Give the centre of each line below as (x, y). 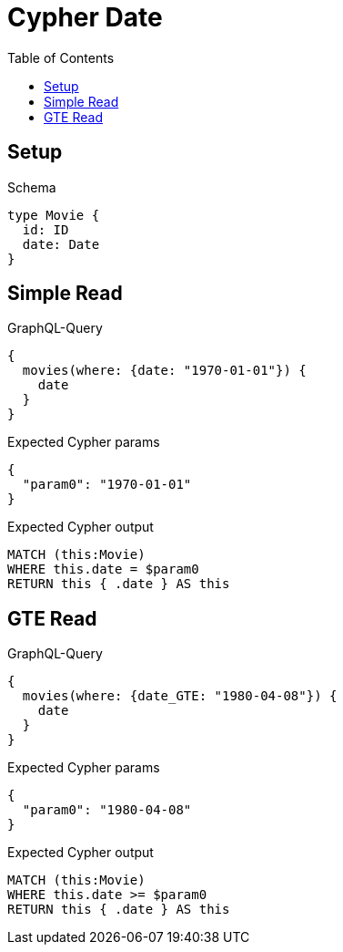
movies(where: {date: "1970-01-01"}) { (164, 371)
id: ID (45, 229)
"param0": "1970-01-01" (107, 485)
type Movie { (54, 215)
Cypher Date (85, 17)
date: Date (61, 244)
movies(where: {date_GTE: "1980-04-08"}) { (180, 696)
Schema (32, 187)
